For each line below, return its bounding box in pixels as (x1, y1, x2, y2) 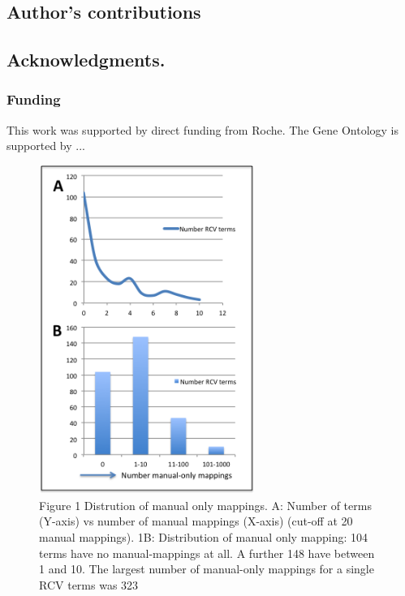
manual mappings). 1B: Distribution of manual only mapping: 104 (39, 528, 368, 545)
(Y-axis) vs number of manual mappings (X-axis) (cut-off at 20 (39, 512, 353, 530)
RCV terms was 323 (39, 576, 139, 593)
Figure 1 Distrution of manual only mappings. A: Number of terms (39, 496, 372, 513)
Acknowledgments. (6, 47, 166, 72)
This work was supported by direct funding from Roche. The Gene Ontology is (6, 121, 399, 138)
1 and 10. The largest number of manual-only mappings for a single (39, 560, 374, 577)
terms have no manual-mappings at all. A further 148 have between (39, 544, 375, 561)
